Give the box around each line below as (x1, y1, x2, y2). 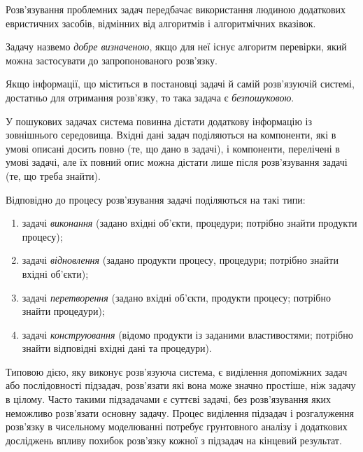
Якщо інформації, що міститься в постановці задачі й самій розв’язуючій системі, (6, 76, 355, 91)
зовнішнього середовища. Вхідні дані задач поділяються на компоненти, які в (6, 127, 336, 142)
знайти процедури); (22, 304, 105, 318)
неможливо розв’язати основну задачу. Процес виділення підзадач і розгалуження (6, 405, 355, 420)
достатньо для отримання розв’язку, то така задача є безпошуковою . (6, 90, 294, 104)
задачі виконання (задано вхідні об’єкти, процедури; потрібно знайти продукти (22, 216, 357, 230)
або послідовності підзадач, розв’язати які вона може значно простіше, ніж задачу (6, 378, 356, 393)
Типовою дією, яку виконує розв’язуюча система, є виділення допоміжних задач (6, 364, 348, 379)
